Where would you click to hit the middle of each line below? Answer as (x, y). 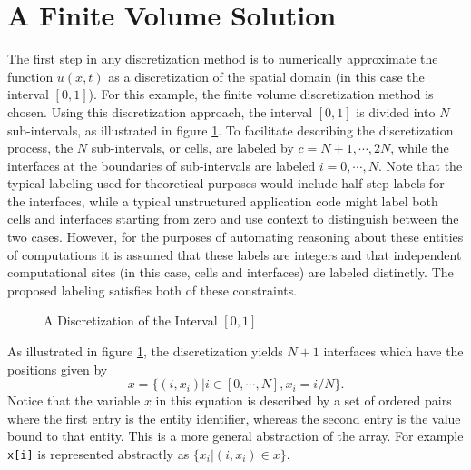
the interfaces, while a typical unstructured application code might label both (223, 200)
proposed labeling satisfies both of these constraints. (152, 290)
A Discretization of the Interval (131, 320)
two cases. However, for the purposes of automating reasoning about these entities (235, 237)
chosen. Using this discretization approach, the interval (160, 111)
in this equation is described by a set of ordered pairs (304, 400)
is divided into (396, 111)
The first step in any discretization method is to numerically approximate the (223, 59)
